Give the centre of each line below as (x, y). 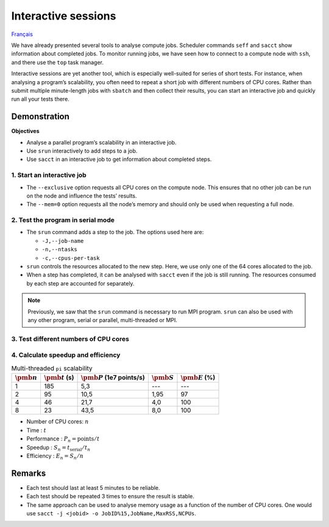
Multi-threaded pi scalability (52, 368)
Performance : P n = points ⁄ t (63, 439)
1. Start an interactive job (49, 175)
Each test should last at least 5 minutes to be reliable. (94, 487)
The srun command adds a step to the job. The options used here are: (115, 232)
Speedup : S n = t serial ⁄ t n (58, 448)
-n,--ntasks (59, 249)
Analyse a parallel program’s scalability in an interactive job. (101, 142)
